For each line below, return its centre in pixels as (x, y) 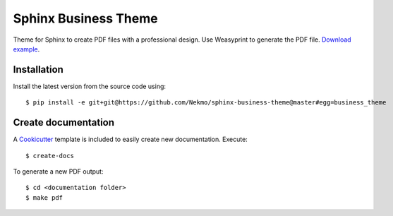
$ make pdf (44, 197)
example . (26, 49)
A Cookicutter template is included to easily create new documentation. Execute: (131, 139)
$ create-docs (50, 156)
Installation (38, 70)
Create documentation (64, 122)
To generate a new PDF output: (58, 171)
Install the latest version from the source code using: (89, 86)
